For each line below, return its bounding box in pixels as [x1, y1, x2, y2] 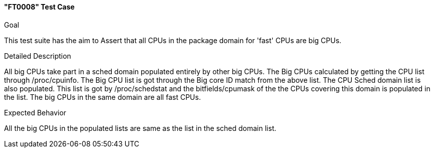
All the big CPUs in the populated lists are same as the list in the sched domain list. [4, 123, 277, 132]
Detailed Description [4, 51, 71, 60]
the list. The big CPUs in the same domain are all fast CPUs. [4, 92, 201, 101]
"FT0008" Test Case [4, 3, 75, 11]
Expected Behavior [4, 108, 67, 117]
